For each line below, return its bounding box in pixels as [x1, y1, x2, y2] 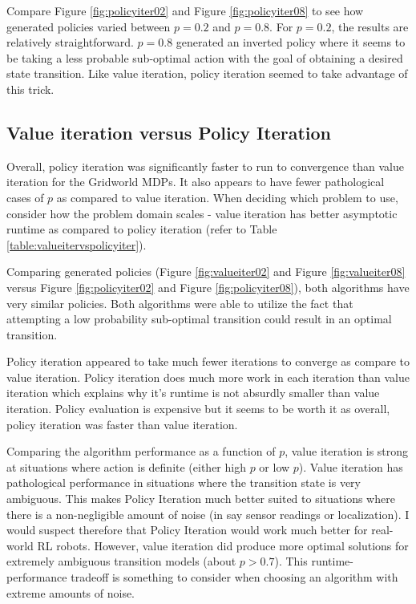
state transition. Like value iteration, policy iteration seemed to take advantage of [6, 65, 408, 82]
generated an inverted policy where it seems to [176, 34, 406, 51]
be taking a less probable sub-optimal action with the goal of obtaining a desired [6, 49, 403, 66]
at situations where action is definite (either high [6, 458, 246, 475]
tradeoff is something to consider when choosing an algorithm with [71, 569, 398, 586]
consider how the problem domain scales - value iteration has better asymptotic [6, 205, 398, 221]
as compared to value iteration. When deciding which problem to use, [56, 188, 398, 205]
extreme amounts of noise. [6, 584, 135, 601]
